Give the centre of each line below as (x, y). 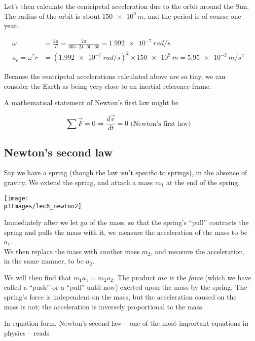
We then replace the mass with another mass (72, 251)
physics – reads (27, 332)
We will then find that (38, 277)
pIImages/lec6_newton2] (43, 207)
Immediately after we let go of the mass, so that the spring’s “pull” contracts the (126, 222)
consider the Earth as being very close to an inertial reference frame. (108, 86)
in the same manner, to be (44, 261)
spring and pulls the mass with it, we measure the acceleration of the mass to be (126, 232)
